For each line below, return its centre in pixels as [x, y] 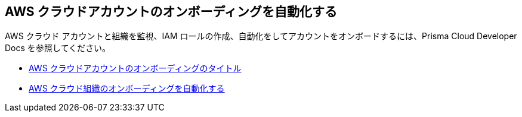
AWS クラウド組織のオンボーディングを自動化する [127, 88]
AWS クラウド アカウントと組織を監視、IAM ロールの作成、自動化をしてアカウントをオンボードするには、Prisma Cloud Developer [261, 36]
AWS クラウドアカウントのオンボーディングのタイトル [135, 68]
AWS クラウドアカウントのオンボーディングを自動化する [171, 12]
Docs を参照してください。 [58, 48]
